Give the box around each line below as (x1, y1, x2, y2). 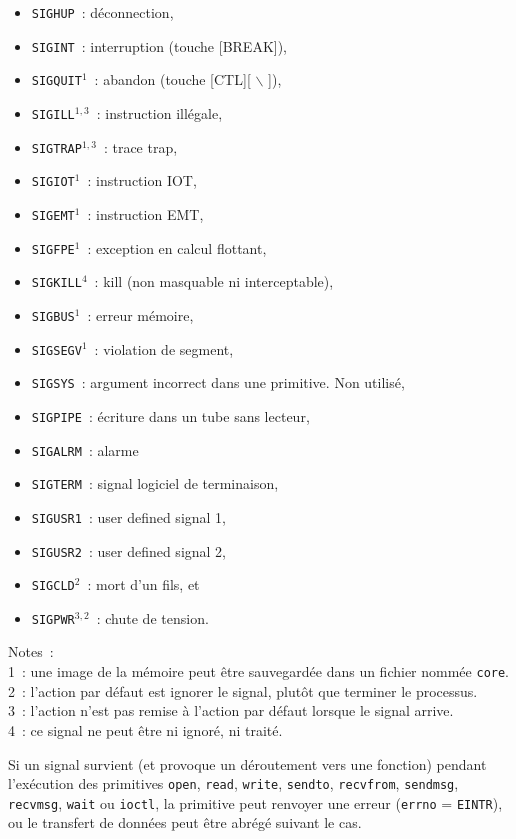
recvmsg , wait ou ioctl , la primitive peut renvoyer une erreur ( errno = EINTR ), (8, 792, 503, 813)
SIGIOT (31, 175, 75, 190)
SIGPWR (31, 612, 75, 627)
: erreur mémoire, (87, 304, 194, 325)
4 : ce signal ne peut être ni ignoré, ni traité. (8, 719, 283, 740)
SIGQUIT (31, 74, 82, 89)
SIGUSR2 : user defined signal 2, (31, 540, 227, 561)
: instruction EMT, (87, 203, 204, 224)
